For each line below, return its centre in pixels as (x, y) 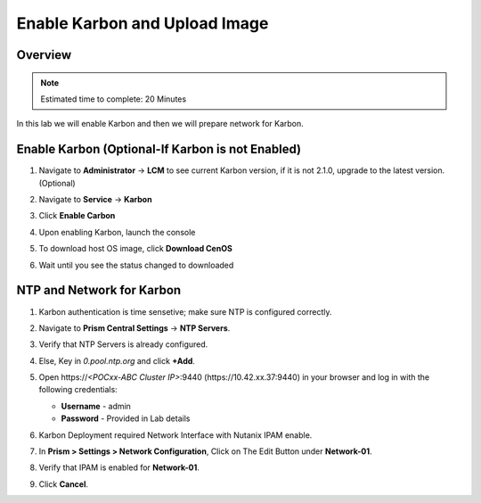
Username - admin (96, 406)
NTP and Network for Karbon (99, 290)
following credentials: (78, 390)
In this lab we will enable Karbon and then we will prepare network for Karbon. (160, 124)
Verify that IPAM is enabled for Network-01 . (119, 467)
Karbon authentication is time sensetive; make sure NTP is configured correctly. (186, 311)
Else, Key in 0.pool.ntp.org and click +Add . (117, 360)
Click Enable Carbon (77, 216)
